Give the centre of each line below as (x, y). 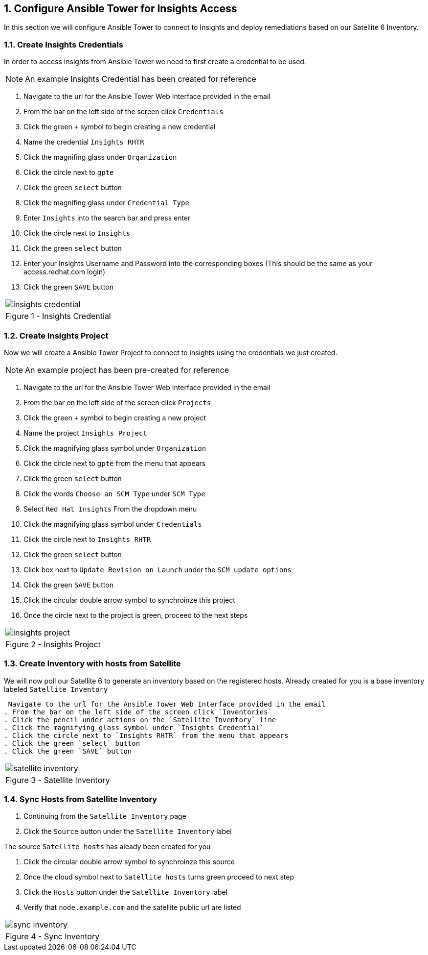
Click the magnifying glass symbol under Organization (115, 448)
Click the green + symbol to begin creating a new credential (120, 127)
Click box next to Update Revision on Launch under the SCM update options (158, 569)
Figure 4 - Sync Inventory (53, 937)
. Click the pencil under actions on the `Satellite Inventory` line (140, 720)
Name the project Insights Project (85, 433)
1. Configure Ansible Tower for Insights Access (121, 9)
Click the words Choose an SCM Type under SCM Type (114, 493)
